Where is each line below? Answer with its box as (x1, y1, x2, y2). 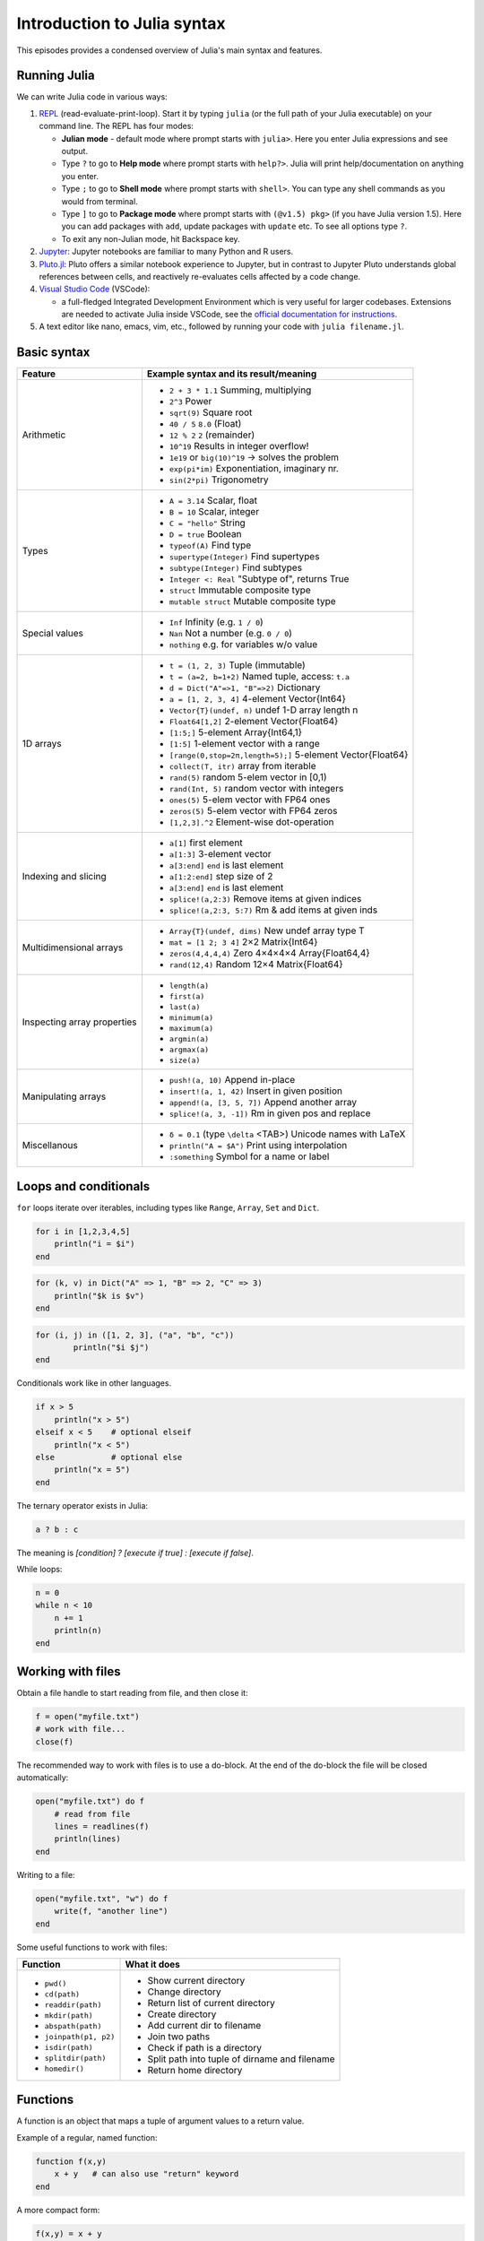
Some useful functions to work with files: (16, 1942, 168, 1952)
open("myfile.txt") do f (35, 1796, 145, 1806)
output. (61, 146, 89, 157)
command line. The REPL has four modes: (39, 121, 194, 132)
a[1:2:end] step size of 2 (169, 870, 273, 883)
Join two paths (147, 2030, 211, 2043)
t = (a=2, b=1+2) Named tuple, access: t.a (169, 671, 350, 683)
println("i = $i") (54, 1239, 135, 1250)
